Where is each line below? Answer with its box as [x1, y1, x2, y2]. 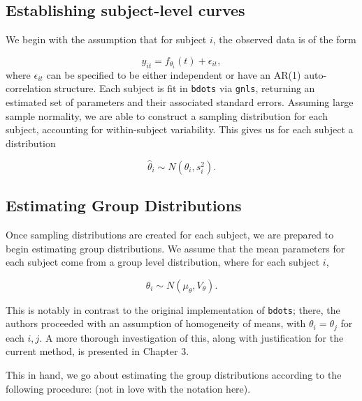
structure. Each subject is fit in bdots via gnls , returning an [55, 81, 315, 96]
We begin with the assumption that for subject [6, 32, 207, 47]
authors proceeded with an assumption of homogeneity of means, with [6, 316, 306, 331]
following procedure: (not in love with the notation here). [6, 381, 251, 395]
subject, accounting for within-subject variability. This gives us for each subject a [6, 122, 354, 137]
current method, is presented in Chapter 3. [6, 344, 189, 358]
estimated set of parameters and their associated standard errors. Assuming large [6, 95, 354, 109]
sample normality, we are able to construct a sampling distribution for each [6, 108, 328, 123]
